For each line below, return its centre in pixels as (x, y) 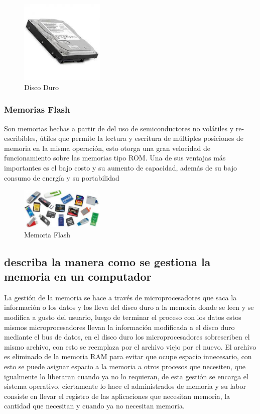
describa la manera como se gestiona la (107, 261)
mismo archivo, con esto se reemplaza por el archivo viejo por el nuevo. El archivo (130, 346)
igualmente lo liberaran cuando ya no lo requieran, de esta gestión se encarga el (126, 376)
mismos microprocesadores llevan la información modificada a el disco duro (119, 327)
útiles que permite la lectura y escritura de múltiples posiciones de (142, 138)
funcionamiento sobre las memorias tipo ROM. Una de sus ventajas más (115, 158)
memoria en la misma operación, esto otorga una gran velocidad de (107, 148)
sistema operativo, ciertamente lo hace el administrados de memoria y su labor (125, 386)
